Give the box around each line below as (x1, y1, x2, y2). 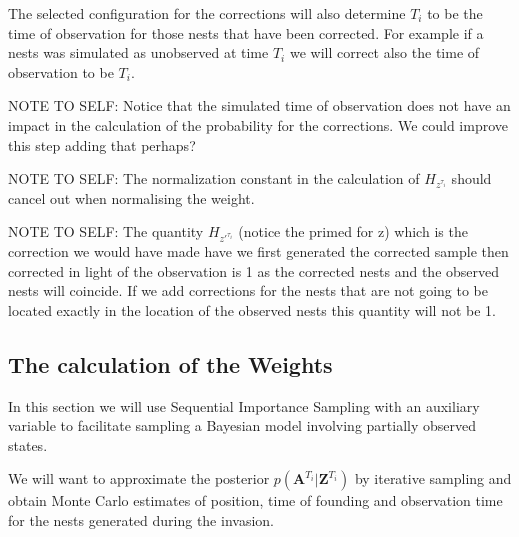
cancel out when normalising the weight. (8, 187, 255, 208)
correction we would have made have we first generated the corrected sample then (8, 241, 509, 262)
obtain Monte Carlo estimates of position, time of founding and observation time (8, 490, 503, 511)
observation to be (8, 61, 114, 82)
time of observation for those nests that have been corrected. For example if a (8, 22, 484, 43)
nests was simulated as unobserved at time (8, 42, 269, 63)
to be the (427, 3, 483, 23)
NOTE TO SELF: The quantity (8, 221, 204, 242)
